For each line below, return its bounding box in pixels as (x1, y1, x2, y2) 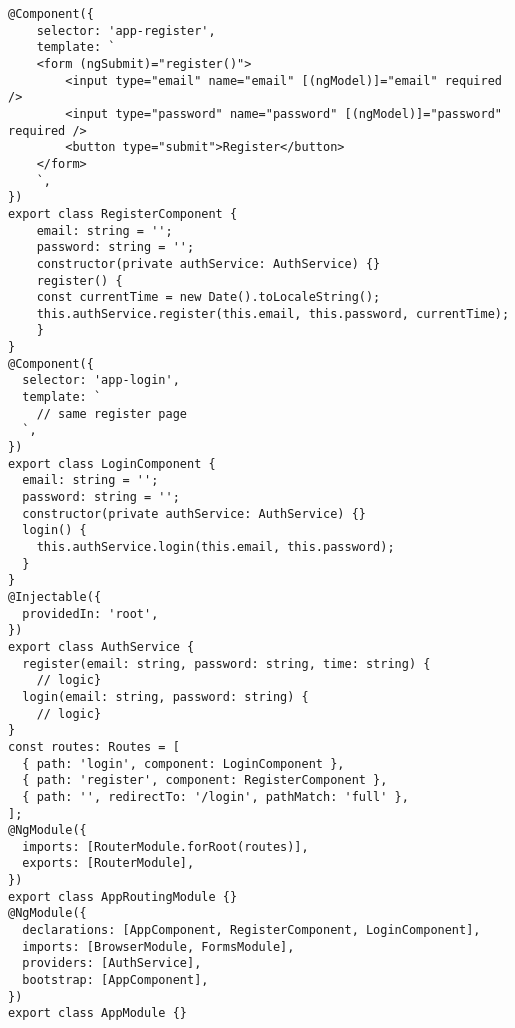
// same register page (36, 406, 187, 421)
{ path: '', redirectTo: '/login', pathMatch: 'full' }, (22, 789, 409, 804)
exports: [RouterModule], (22, 856, 195, 871)
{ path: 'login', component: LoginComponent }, (22, 756, 345, 771)
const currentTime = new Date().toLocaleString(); (36, 290, 381, 305)
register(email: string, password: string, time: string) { (22, 656, 431, 671)
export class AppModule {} (8, 1006, 187, 1021)
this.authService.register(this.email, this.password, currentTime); (36, 306, 510, 321)
